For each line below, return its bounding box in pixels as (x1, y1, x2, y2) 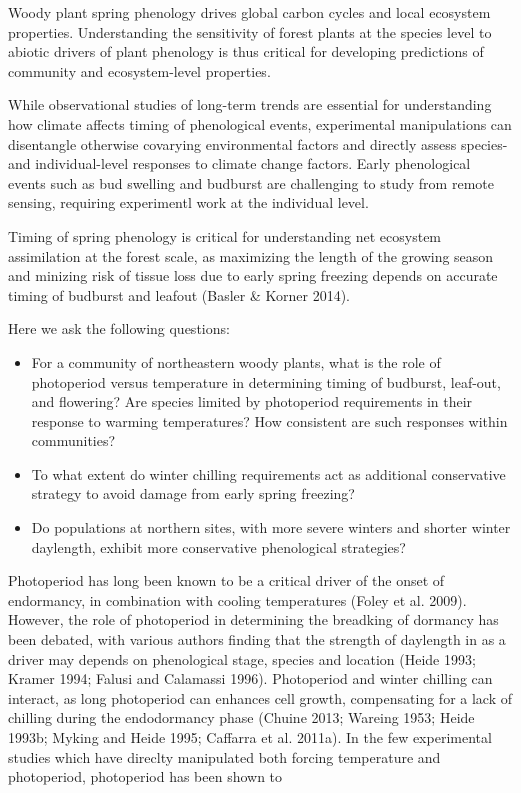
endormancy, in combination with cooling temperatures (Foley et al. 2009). (8, 589, 467, 610)
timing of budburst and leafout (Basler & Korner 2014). (8, 284, 350, 305)
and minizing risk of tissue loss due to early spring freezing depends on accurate (8, 265, 498, 286)
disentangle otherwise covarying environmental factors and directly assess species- (8, 133, 508, 154)
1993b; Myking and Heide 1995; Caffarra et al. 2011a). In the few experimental (8, 727, 492, 747)
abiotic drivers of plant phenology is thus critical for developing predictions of (8, 41, 484, 62)
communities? (31, 430, 116, 451)
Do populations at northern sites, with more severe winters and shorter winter (31, 517, 511, 538)
